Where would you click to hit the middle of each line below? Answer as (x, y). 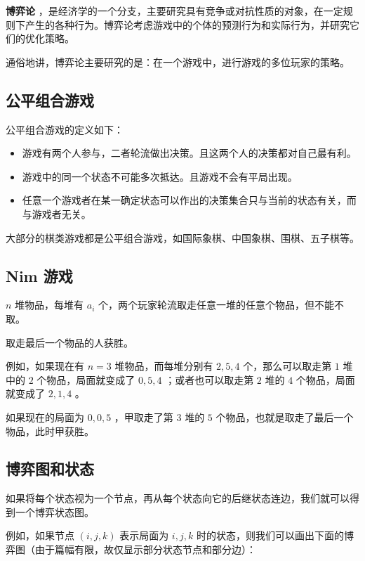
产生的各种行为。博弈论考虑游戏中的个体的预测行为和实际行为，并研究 (187, 24)
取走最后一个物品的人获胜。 (69, 342)
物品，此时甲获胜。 (50, 431)
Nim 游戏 (39, 275)
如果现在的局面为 (45, 417)
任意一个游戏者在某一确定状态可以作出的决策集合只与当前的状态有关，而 (189, 200)
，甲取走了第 (144, 417)
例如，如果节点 (40, 535)
